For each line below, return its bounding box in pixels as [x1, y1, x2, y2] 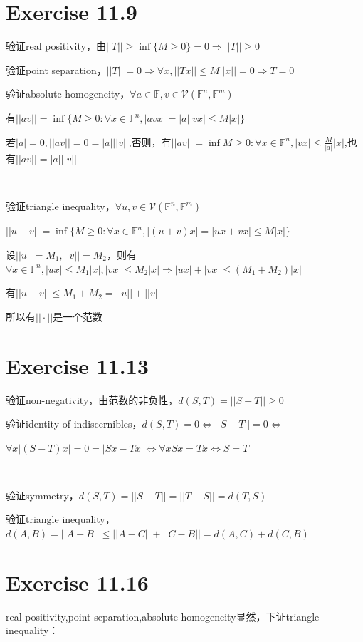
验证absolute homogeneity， [6, 86, 130, 101]
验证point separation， [6, 62, 107, 77]
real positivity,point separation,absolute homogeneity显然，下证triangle [6, 609, 320, 623]
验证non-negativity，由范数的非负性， [6, 392, 179, 407]
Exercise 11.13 [6, 351, 149, 380]
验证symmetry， [6, 487, 79, 502]
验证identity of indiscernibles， [6, 416, 142, 431]
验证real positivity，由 [6, 38, 106, 53]
